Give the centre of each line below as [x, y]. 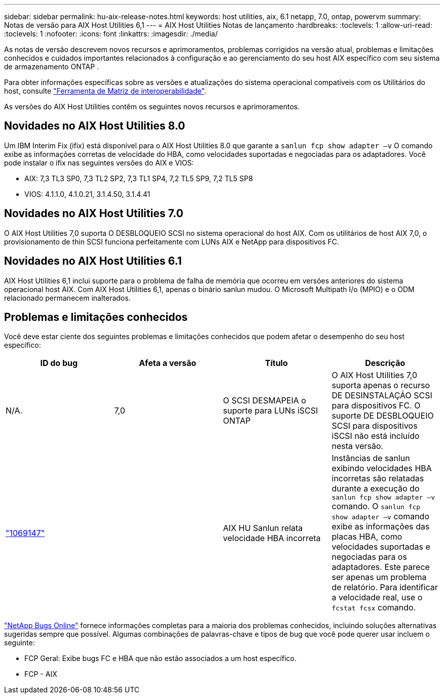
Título [276, 363]
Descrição [385, 363]
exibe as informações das [381, 527]
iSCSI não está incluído [376, 436]
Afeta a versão [168, 363]
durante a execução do [376, 489]
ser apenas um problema [379, 577]
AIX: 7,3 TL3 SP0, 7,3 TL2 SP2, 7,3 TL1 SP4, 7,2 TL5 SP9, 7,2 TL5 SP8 [139, 178]
